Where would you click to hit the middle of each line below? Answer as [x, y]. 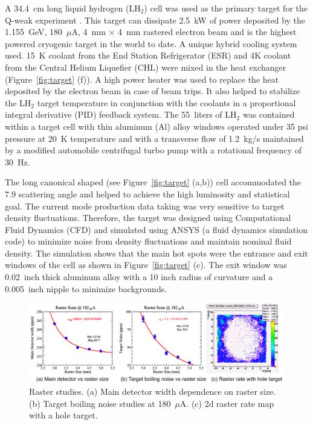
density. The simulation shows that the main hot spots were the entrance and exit [156, 253]
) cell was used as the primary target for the [226, 8]
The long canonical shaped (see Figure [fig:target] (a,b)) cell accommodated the [153, 182]
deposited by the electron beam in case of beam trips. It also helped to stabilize [153, 91]
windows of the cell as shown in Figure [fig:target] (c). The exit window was [146, 265]
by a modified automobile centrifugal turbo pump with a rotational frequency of [153, 150]
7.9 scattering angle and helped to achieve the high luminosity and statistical [147, 193]
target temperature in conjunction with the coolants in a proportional [166, 102]
